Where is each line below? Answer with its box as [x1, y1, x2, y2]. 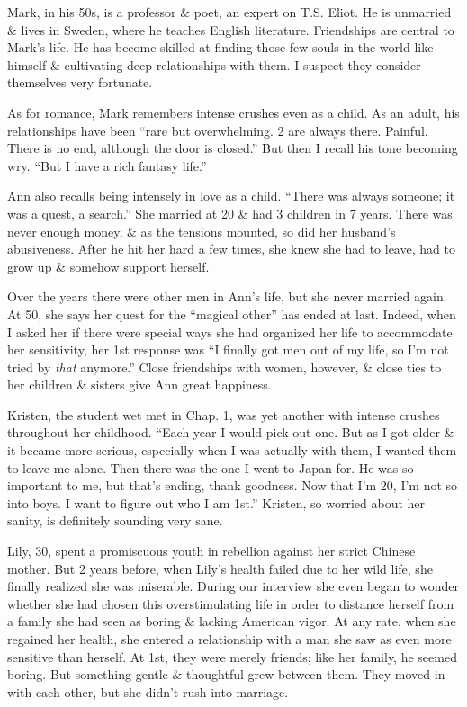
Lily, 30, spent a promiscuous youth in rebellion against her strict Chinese [7, 541, 416, 560]
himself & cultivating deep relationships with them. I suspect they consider [7, 55, 421, 74]
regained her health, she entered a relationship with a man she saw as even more [7, 630, 452, 648]
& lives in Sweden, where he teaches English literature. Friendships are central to [7, 20, 454, 39]
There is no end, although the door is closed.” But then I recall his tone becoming [7, 139, 458, 157]
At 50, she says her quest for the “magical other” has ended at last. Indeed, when [7, 304, 456, 323]
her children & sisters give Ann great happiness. [7, 375, 272, 394]
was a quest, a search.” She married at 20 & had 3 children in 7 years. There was [7, 203, 453, 222]
